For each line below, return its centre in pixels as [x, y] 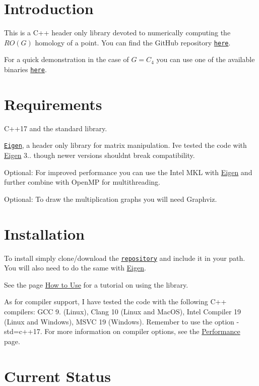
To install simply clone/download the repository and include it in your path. [125, 258]
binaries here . [25, 69]
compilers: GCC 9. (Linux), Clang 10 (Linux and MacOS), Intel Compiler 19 [123, 311]
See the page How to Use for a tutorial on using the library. [96, 284]
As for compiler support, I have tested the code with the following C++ [115, 301]
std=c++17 [22, 331]
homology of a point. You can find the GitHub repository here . [133, 42]
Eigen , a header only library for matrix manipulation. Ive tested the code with [125, 145]
